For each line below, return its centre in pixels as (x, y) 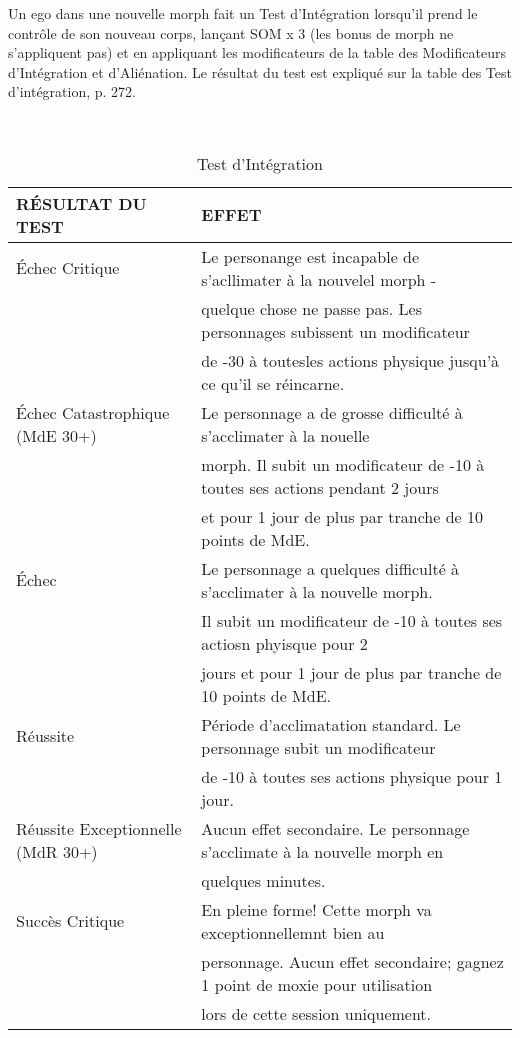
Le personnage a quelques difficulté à (330, 568)
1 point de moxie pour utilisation (317, 984)
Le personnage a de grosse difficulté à (332, 412)
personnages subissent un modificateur (335, 331)
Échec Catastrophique (93, 412)
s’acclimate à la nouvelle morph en (322, 851)
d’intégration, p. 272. (72, 91)
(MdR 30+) (57, 851)
